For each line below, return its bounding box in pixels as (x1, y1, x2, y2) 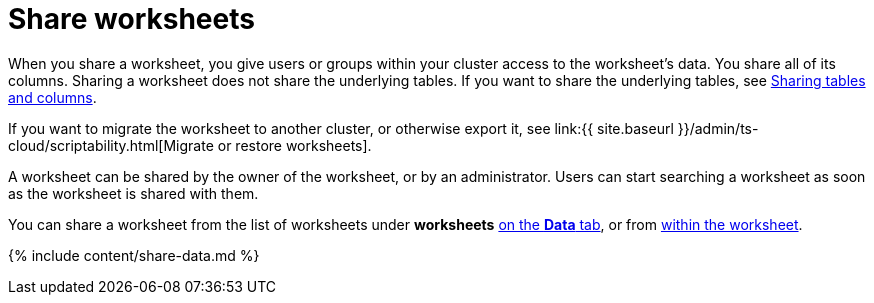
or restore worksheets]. (217, 136, 372, 154)
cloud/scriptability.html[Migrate (8, 136, 214, 154)
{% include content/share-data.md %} (8, 246, 260, 264)
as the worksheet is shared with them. (8, 184, 259, 202)
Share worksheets (8, 2, 255, 36)
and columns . (8, 88, 97, 106)
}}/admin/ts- (677, 119, 759, 137)
